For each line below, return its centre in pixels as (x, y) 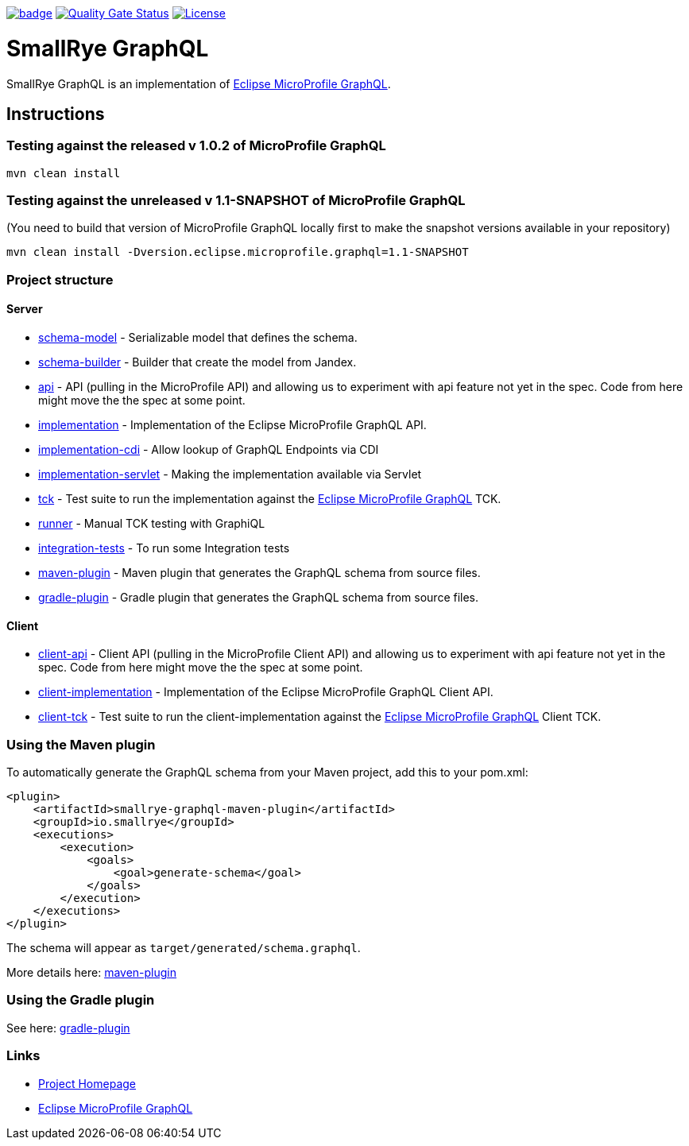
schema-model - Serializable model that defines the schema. (198, 338)
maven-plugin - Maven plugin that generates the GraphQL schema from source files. (259, 573)
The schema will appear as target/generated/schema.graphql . (184, 948)
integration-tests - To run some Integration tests (164, 548)
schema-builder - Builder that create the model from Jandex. (197, 362)
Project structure (60, 279)
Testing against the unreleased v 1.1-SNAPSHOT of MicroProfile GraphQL (236, 201)
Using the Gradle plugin (81, 1000)
